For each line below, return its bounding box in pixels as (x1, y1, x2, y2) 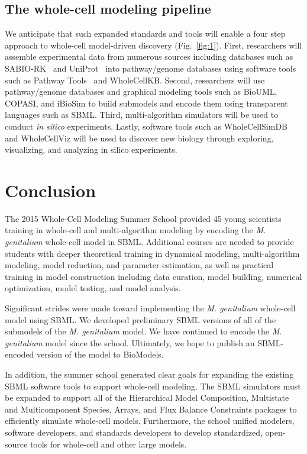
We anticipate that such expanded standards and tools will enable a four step (5, 27, 286, 40)
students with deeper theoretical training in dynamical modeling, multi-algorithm (5, 247, 300, 259)
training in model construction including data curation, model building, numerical (5, 270, 302, 282)
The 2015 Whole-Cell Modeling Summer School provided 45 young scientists (5, 212, 282, 224)
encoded (5, 348, 34, 360)
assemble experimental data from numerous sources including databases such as (5, 50, 293, 63)
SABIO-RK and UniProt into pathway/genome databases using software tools (5, 62, 296, 74)
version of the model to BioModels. (37, 348, 164, 360)
